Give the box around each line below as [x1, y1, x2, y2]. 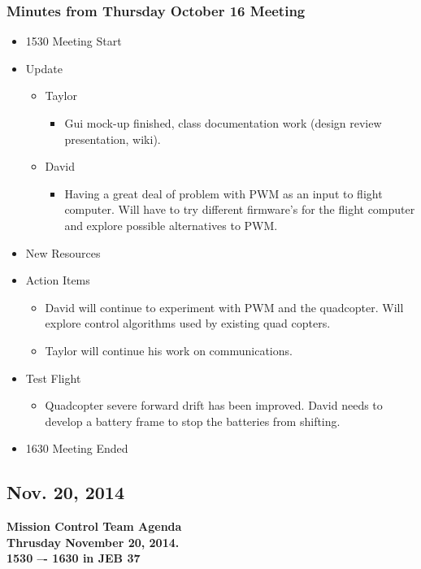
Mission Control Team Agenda [7, 518, 182, 535]
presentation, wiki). [64, 130, 161, 147]
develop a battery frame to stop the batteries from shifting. [45, 412, 341, 429]
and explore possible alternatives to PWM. [64, 216, 278, 233]
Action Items [25, 271, 90, 289]
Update [25, 59, 63, 76]
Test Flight [25, 369, 81, 386]
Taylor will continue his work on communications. [45, 341, 293, 358]
